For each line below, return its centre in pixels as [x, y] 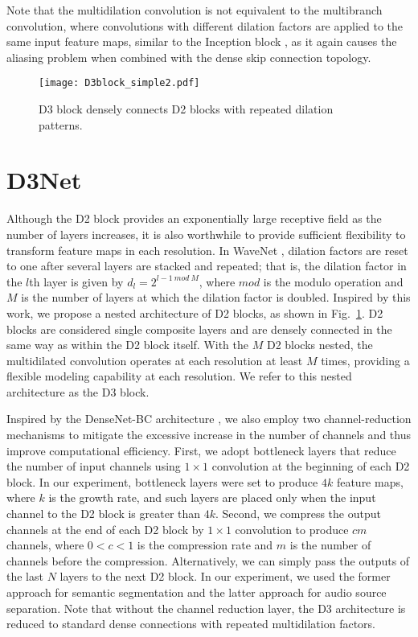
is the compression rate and [205, 545]
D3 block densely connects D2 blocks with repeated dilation [186, 109]
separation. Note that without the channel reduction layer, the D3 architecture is [206, 608]
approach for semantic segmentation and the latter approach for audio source [197, 592]
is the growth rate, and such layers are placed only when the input [212, 497]
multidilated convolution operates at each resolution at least [155, 360]
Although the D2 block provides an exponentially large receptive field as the [194, 218]
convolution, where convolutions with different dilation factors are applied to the [205, 25]
